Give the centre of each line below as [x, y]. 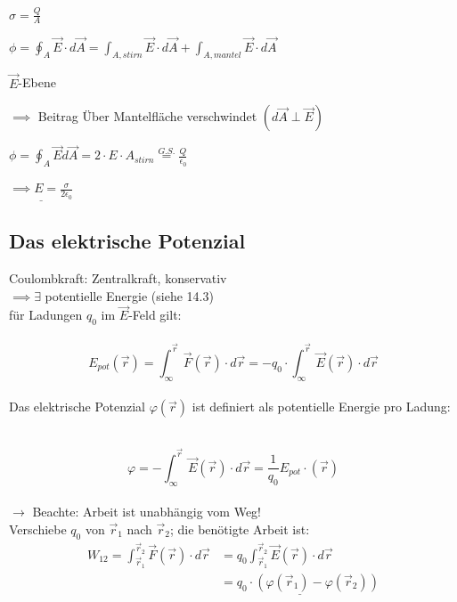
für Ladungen [46, 315]
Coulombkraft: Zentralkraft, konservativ [118, 277]
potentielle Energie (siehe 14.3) [129, 295]
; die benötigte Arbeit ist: [240, 529]
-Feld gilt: [155, 315]
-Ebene [37, 82]
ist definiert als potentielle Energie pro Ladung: [321, 407]
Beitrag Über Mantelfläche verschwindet [147, 116]
